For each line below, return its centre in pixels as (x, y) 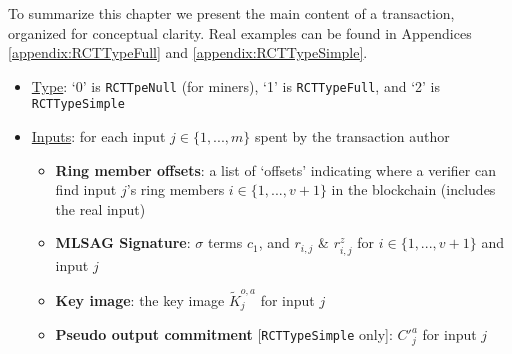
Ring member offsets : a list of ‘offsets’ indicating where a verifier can (275, 169)
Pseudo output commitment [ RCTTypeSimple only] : (224, 334)
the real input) (100, 208)
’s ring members (175, 189)
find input (86, 189)
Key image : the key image (140, 299)
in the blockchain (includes (413, 189)
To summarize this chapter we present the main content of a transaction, (231, 13)
